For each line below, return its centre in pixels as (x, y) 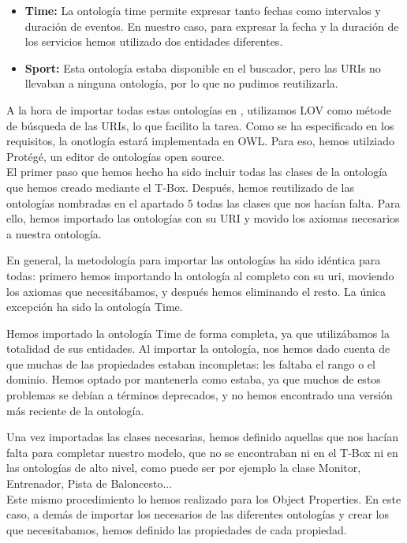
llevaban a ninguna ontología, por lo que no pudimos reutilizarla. (181, 83)
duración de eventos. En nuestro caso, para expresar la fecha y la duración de (212, 26)
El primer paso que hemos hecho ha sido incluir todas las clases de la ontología (197, 172)
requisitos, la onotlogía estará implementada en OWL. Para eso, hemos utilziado (201, 141)
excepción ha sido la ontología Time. (95, 307)
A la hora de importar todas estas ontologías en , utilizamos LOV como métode (199, 109)
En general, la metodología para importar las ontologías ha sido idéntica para (194, 260)
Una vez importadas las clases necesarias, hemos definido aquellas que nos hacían (202, 437)
